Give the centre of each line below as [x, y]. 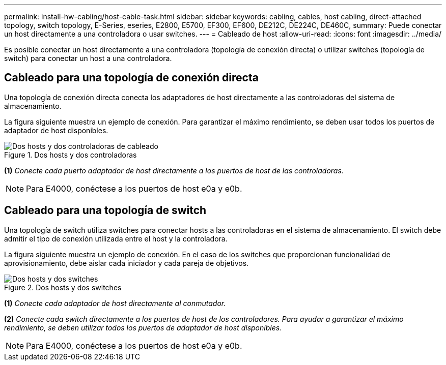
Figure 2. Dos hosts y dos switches [63, 287]
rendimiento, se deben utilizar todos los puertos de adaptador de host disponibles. [143, 327]
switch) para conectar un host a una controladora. [88, 58]
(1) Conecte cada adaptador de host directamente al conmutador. [115, 303]
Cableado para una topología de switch [105, 210]
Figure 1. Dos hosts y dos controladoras [71, 155]
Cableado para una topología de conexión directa [131, 78]
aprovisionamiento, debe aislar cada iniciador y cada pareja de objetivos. [127, 263]
